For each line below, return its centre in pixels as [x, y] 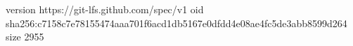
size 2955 [25, 37]
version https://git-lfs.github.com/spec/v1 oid [105, 9]
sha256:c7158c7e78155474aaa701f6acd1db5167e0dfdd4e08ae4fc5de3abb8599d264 [176, 23]
